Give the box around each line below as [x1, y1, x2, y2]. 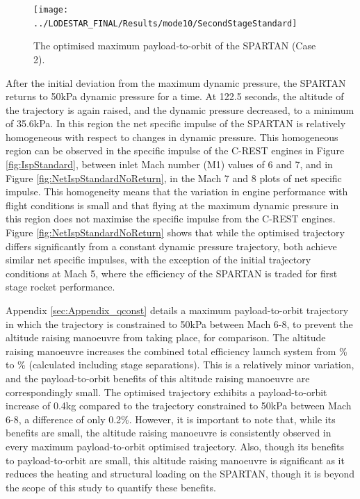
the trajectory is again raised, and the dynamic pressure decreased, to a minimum [6, 102, 354, 117]
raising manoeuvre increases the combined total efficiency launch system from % [6, 343, 347, 358]
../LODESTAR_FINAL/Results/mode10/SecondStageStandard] [33, 18, 297, 28]
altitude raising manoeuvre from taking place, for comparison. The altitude [6, 330, 326, 345]
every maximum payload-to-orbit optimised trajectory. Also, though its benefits [6, 439, 344, 453]
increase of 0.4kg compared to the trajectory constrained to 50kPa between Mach [6, 398, 352, 413]
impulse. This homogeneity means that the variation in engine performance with [6, 184, 348, 199]
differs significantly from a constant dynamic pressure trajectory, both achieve [6, 238, 337, 253]
